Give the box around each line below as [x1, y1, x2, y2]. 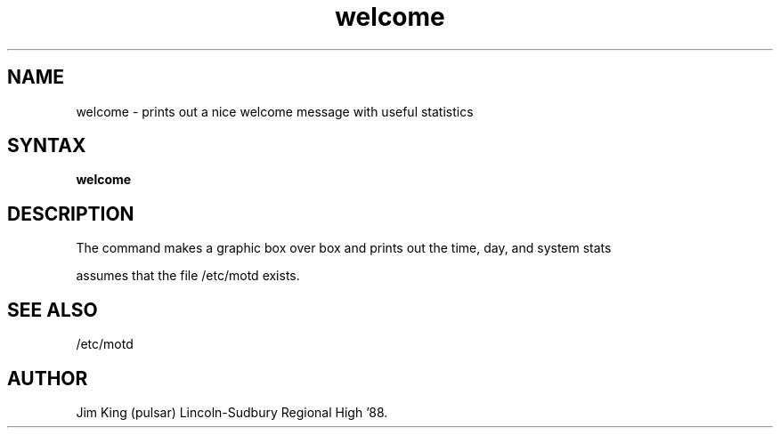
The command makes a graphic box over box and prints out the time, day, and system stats [76, 240, 612, 256]
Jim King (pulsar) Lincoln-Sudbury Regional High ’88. [76, 404, 388, 420]
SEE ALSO [7, 298, 98, 321]
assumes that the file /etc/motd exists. [76, 268, 300, 284]
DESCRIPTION [7, 202, 134, 225]
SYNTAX [7, 134, 86, 157]
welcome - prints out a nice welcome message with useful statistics [76, 103, 474, 119]
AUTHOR [7, 367, 88, 390]
